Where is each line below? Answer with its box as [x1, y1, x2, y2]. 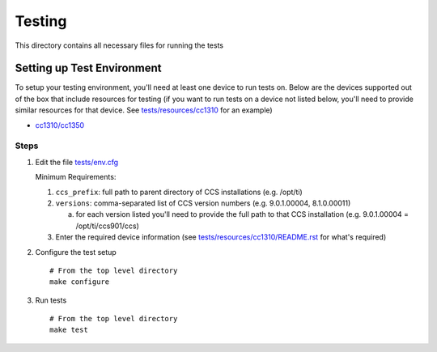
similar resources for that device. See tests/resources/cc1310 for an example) [15, 105, 273, 115]
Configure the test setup [35, 247, 117, 257]
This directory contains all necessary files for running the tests [15, 40, 224, 50]
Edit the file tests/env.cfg [35, 157, 119, 167]
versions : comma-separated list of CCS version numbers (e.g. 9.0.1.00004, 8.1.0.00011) [55, 198, 351, 208]
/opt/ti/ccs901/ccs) [75, 221, 139, 231]
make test [49, 325, 88, 335]
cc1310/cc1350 [35, 120, 85, 129]
